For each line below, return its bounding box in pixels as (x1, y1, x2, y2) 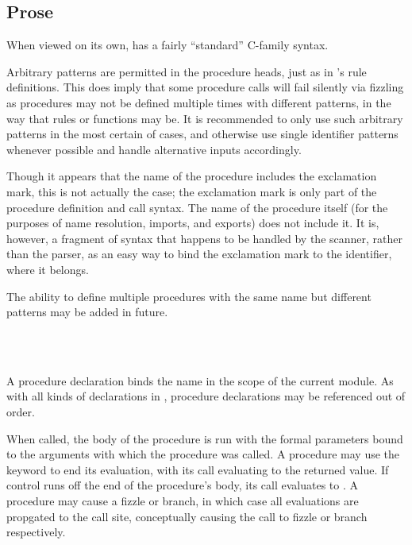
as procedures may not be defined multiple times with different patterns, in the (6, 94, 391, 110)
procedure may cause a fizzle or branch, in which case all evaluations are (6, 493, 359, 509)
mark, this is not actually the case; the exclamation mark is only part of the (6, 183, 377, 199)
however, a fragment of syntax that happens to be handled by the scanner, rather (6, 230, 402, 246)
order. (6, 404, 35, 420)
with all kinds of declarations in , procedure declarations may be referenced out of (6, 388, 406, 404)
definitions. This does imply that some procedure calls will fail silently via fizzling (6, 79, 404, 95)
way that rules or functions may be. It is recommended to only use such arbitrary (6, 110, 403, 126)
